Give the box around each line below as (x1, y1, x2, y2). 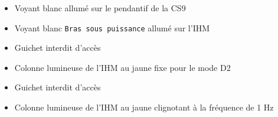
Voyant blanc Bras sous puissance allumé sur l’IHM (14, 21, 210, 34)
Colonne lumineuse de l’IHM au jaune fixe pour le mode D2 (14, 61, 231, 73)
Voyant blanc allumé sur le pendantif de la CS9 (14, 2, 186, 14)
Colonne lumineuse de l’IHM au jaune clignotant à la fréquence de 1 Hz (14, 101, 274, 113)
